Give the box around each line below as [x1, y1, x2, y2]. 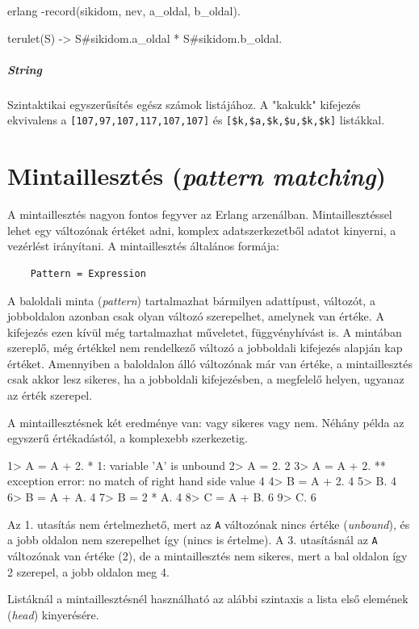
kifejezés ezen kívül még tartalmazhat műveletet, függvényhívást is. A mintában [7, 323, 402, 340]
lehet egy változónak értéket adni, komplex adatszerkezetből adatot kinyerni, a [7, 221, 396, 238]
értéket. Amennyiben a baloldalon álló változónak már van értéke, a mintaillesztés [7, 354, 413, 371]
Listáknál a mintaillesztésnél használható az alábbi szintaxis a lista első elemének [7, 590, 409, 607]
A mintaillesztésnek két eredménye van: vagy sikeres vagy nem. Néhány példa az [7, 413, 404, 430]
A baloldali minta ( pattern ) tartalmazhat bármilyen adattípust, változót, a [7, 291, 375, 308]
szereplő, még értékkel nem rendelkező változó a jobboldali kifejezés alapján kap [7, 339, 403, 356]
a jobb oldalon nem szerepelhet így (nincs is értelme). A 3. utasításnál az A [7, 531, 378, 548]
